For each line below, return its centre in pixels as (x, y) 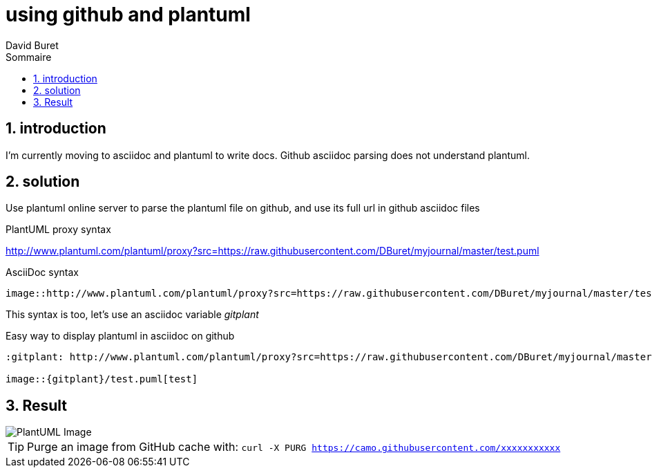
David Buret (32, 45)
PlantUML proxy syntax (58, 230)
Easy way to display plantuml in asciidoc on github (120, 336)
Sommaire (29, 57)
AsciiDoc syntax (42, 272)
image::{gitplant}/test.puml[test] (102, 379)
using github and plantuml (128, 15)
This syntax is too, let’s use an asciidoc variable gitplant (132, 315)
